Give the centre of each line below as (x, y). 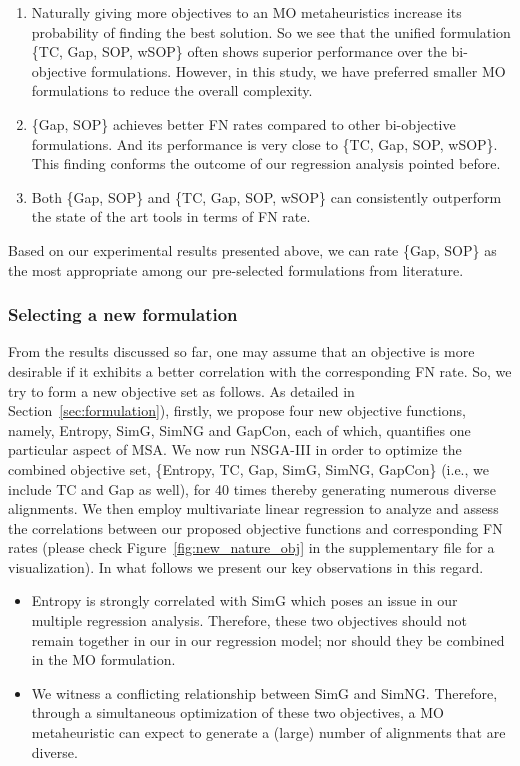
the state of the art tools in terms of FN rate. (171, 216)
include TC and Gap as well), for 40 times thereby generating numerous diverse (252, 488)
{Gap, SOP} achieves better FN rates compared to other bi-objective (243, 123)
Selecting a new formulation (123, 314)
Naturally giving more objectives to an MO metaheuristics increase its (246, 12)
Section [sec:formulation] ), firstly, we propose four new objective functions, (237, 410)
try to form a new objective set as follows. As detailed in (181, 390)
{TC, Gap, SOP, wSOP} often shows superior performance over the (239, 51)
